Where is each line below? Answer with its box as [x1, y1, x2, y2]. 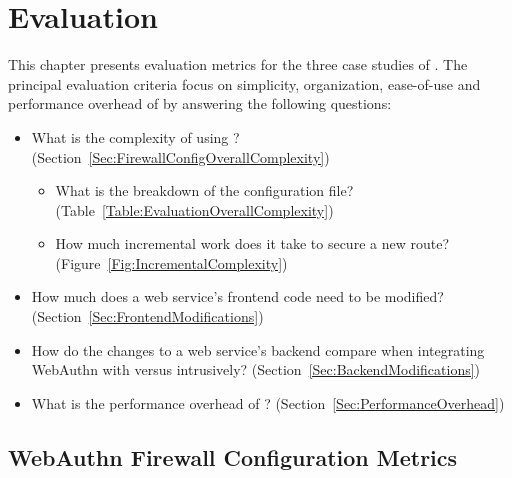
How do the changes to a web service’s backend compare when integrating [31, 339, 485, 360]
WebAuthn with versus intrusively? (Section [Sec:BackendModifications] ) [31, 359, 481, 380]
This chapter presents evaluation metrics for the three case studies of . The [8, 54, 468, 75]
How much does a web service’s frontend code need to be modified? [31, 286, 444, 307]
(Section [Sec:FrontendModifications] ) [31, 306, 264, 327]
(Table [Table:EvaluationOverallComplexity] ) [55, 199, 334, 220]
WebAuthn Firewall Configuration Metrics [8, 441, 458, 472]
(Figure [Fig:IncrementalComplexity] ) [55, 252, 288, 273]
